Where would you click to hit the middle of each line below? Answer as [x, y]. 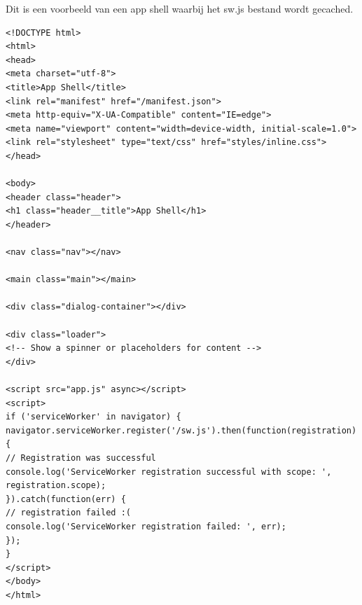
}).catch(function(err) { [66, 499]
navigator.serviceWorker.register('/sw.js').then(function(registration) [181, 430]
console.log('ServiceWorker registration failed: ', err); [146, 526]
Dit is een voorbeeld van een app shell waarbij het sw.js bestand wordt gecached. [180, 8]
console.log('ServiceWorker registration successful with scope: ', [169, 472]
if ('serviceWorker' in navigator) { [93, 417]
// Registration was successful [81, 458]
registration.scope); [56, 486]
